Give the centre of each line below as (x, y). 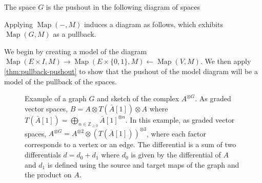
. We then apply (226, 61)
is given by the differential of (176, 155)
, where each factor (176, 133)
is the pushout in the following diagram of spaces (123, 7)
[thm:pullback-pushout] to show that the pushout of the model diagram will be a (131, 71)
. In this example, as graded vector (180, 119)
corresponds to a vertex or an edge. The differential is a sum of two (130, 144)
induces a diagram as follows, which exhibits (153, 24)
